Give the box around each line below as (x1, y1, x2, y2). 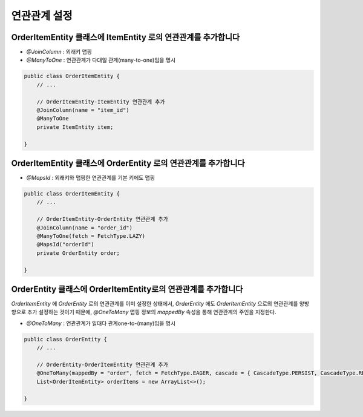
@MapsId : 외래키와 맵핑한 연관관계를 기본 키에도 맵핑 (26, 174, 155, 182)
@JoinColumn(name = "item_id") (36, 107, 129, 113)
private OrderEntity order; (36, 249, 120, 257)
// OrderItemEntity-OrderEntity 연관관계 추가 (36, 215, 169, 223)
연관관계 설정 (11, 9, 73, 22)
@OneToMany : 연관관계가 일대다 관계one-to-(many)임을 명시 (26, 320, 175, 327)
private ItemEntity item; (36, 123, 114, 130)
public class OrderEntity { (24, 336, 107, 343)
